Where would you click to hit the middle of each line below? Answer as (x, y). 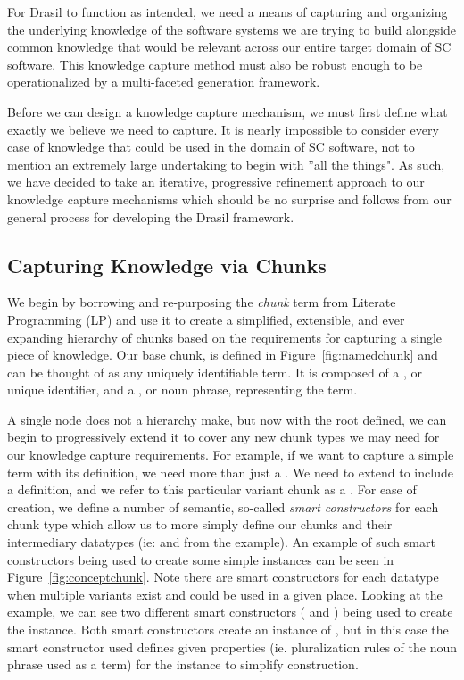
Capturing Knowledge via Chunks (167, 265)
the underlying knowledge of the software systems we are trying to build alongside (232, 29)
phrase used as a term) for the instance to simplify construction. (183, 664)
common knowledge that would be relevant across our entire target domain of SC (229, 47)
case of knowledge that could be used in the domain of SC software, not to (211, 147)
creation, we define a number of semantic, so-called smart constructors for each (223, 506)
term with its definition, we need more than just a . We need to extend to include (230, 472)
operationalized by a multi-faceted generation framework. (164, 82)
